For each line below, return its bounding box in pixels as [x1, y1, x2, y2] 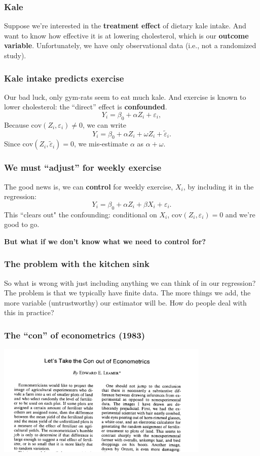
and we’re [225, 209, 255, 219]
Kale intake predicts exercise [4, 71, 124, 84]
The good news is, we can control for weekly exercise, [4, 181, 173, 192]
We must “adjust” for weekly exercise [4, 161, 162, 174]
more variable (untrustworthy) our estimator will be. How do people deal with [4, 297, 247, 308]
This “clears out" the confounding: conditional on [4, 209, 157, 219]
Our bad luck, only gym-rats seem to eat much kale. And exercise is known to [4, 91, 246, 102]
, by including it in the [183, 181, 254, 192]
